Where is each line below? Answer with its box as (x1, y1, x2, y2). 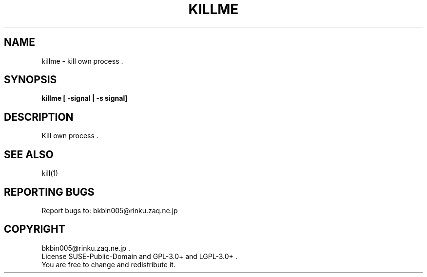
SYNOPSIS (4, 74, 57, 86)
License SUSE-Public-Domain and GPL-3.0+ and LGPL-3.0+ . (41, 252, 237, 260)
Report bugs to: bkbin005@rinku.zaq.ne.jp (41, 206, 178, 215)
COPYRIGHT (4, 223, 65, 236)
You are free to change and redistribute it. (41, 260, 175, 269)
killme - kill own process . (41, 56, 123, 65)
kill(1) (41, 169, 58, 178)
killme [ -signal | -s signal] (41, 94, 128, 103)
